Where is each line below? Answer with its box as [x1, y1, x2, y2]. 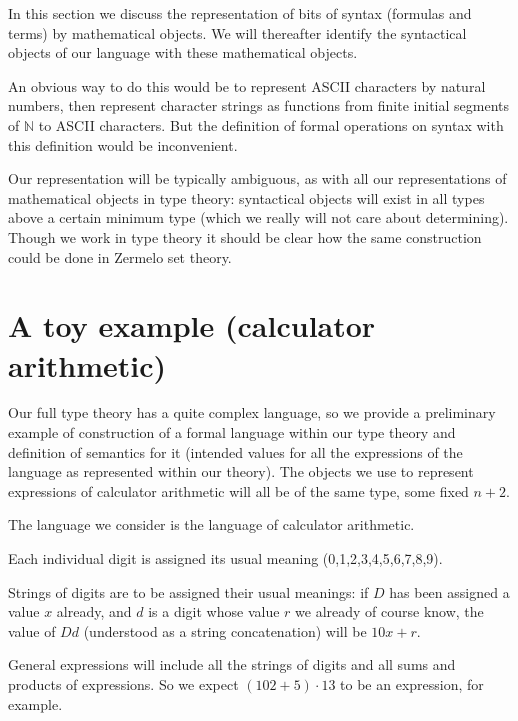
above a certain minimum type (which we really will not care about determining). [8, 207, 509, 228]
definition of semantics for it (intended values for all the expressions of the [8, 441, 463, 462]
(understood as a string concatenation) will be [83, 620, 367, 641]
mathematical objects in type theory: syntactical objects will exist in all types [8, 187, 485, 208]
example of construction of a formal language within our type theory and [8, 422, 456, 443]
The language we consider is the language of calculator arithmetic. [8, 514, 415, 535]
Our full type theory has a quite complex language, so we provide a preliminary [8, 402, 496, 423]
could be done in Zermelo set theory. [8, 246, 232, 267]
